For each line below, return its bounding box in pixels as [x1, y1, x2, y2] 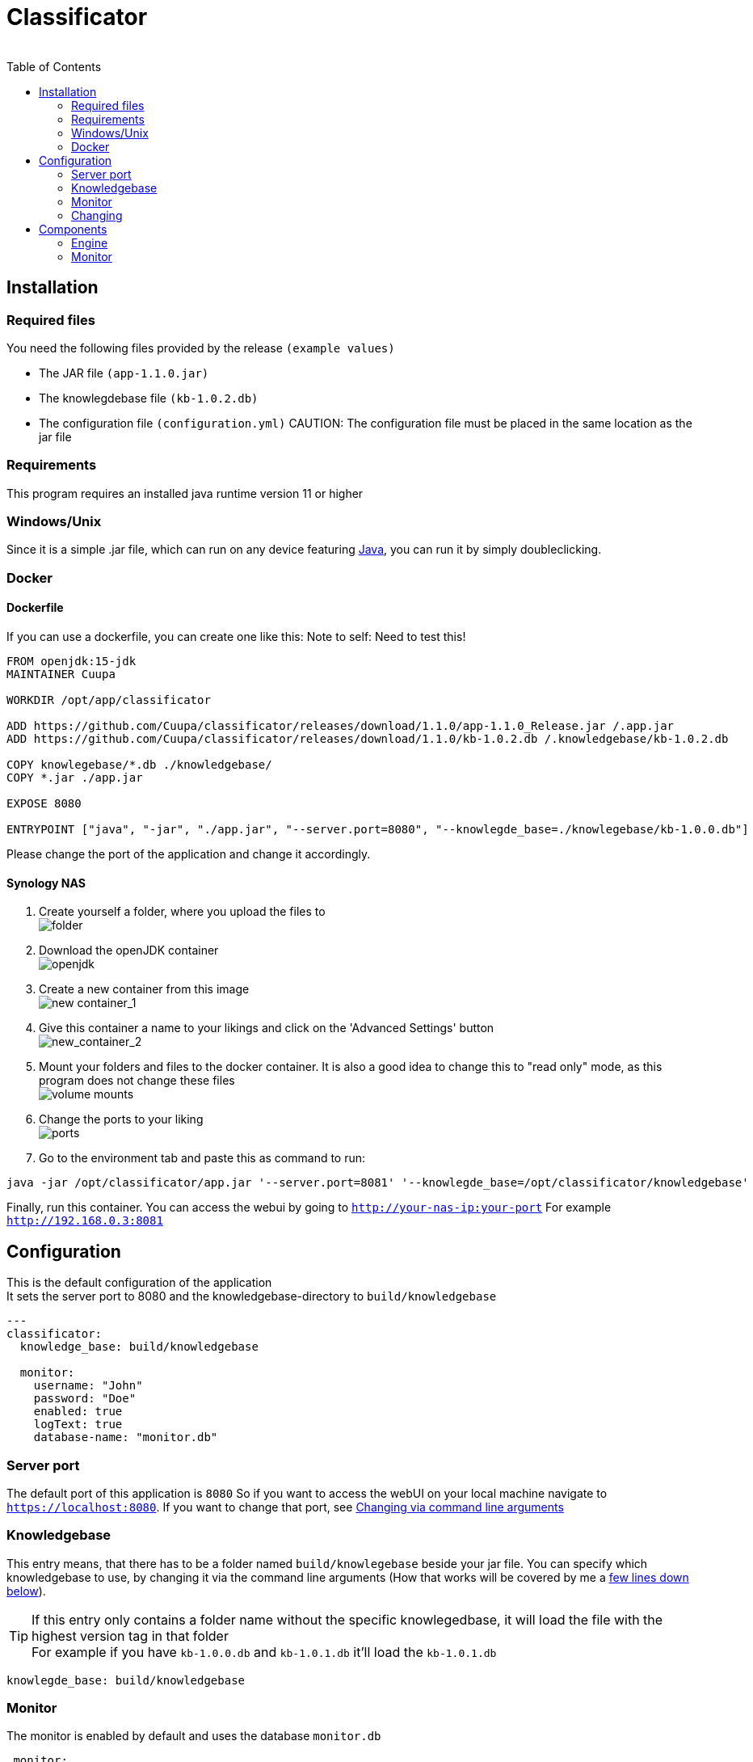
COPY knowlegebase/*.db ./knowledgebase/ [6, 758, 272, 772]
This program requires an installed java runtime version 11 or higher [6, 486, 364, 500]
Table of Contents [6, 59, 102, 74]
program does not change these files [39, 1073, 235, 1088]
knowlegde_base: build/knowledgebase [6, 1673, 246, 1687]
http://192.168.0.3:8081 [6, 1214, 163, 1228]
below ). [6, 1583, 46, 1598]
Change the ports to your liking [39, 1112, 204, 1127]
